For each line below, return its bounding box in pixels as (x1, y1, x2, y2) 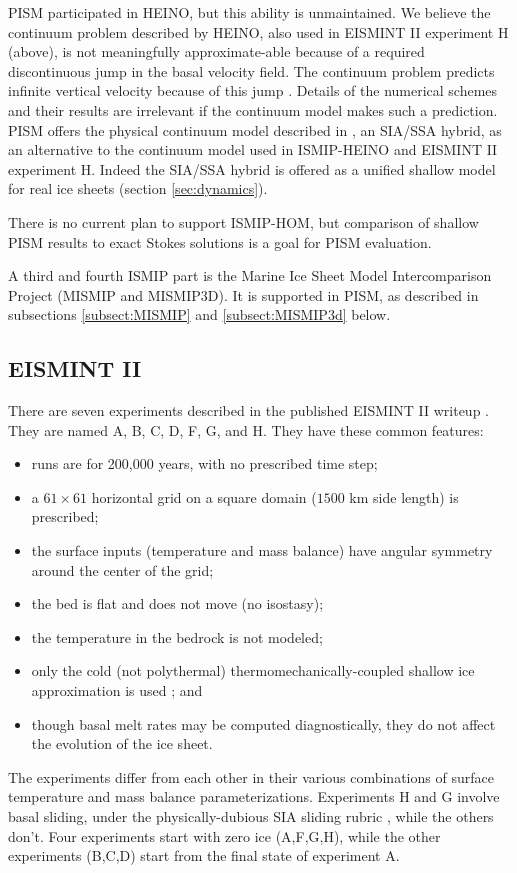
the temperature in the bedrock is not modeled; (31, 626, 323, 647)
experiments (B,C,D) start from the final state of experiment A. (8, 845, 400, 866)
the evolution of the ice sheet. (31, 733, 213, 754)
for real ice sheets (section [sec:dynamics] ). (8, 178, 268, 199)
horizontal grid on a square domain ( (91, 486, 317, 507)
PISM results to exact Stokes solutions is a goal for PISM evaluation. (8, 231, 432, 252)
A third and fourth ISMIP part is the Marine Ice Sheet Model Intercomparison (8, 265, 492, 286)
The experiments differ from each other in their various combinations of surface (8, 766, 494, 787)
